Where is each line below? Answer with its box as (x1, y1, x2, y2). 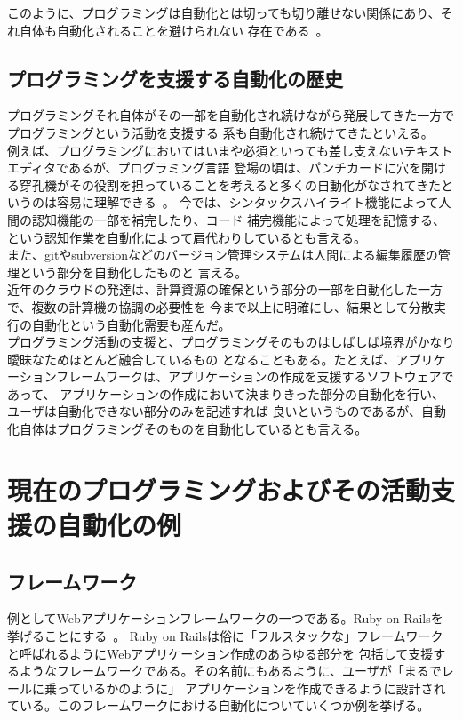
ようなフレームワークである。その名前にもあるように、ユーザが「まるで (19, 661, 442, 680)
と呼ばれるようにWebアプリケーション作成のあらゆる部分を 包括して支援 (7, 644, 434, 662)
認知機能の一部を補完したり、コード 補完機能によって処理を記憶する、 (31, 210, 445, 228)
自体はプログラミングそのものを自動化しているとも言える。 (19, 420, 368, 438)
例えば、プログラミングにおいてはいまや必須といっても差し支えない (7, 140, 403, 159)
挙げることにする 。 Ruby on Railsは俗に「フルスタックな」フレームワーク (7, 627, 443, 645)
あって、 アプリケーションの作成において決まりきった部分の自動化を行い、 (7, 384, 444, 403)
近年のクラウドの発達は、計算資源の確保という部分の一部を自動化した (7, 280, 418, 299)
